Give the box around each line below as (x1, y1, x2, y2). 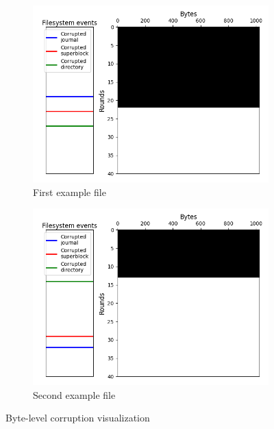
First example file (33, 184, 106, 199)
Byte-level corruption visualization (5, 410, 150, 425)
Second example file (33, 387, 116, 402)
